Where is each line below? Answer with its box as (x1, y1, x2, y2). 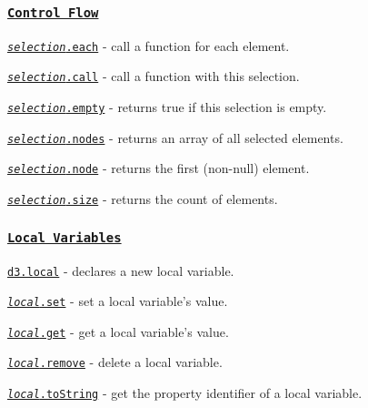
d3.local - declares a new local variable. (7, 260, 234, 280)
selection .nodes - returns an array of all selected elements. (7, 127, 343, 147)
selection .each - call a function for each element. (7, 36, 290, 55)
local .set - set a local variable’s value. (7, 291, 228, 311)
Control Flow (7, 5, 99, 20)
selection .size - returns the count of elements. (7, 189, 278, 209)
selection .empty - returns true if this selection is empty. (7, 97, 327, 117)
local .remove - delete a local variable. (7, 352, 223, 372)
